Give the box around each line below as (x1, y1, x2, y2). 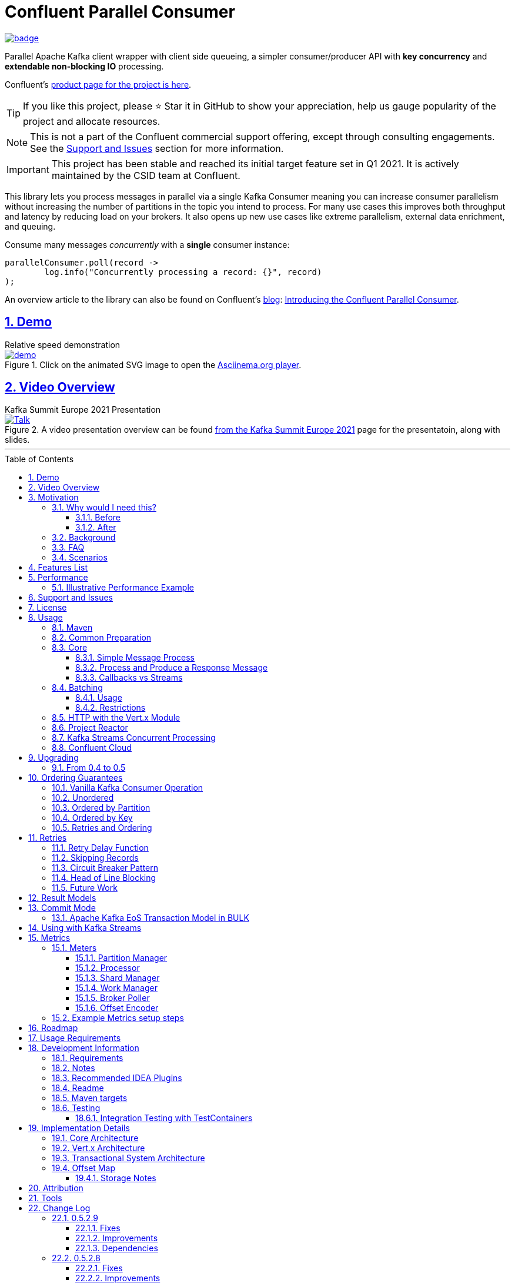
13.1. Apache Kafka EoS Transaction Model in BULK (52, 913, 249, 923)
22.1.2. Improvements (75, 1233, 158, 1244)
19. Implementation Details (28, 1123, 130, 1133)
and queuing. (5, 221, 56, 231)
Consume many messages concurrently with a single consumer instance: (5, 239, 290, 250)
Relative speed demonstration (5, 339, 121, 350)
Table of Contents (5, 454, 74, 465)
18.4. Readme (52, 1083, 104, 1093)
